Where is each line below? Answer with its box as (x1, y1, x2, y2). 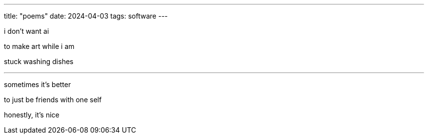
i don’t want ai (4, 27, 49, 35)
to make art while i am (4, 42, 75, 50)
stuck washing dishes (4, 57, 74, 66)
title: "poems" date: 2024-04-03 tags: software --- (4, 12, 168, 20)
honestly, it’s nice (4, 111, 60, 119)
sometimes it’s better (4, 80, 71, 89)
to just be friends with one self (4, 95, 102, 104)
